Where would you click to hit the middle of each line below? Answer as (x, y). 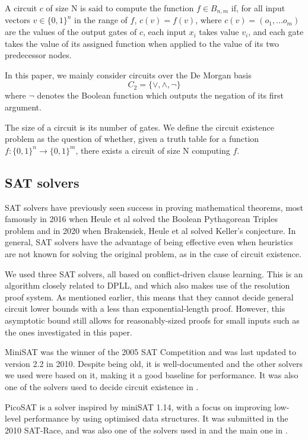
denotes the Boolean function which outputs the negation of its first (160, 95)
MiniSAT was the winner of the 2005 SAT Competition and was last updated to (151, 352)
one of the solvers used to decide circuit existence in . (102, 386)
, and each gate (276, 32)
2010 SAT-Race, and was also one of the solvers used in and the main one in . (146, 430)
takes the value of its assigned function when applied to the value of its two (142, 43)
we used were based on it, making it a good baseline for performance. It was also (152, 375)
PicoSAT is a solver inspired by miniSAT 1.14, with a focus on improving (138, 406)
